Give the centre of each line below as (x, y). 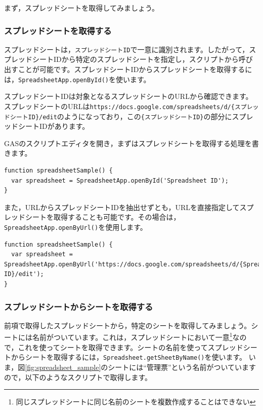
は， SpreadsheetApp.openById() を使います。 (77, 79)
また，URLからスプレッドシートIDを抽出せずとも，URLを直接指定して (122, 207)
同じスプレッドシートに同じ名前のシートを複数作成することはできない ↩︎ (136, 402)
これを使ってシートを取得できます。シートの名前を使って (113, 347)
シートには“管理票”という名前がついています (182, 367)
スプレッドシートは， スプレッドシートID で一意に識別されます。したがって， (127, 49)
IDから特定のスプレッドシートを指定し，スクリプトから (146, 59)
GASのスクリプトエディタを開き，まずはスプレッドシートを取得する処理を (128, 143)
